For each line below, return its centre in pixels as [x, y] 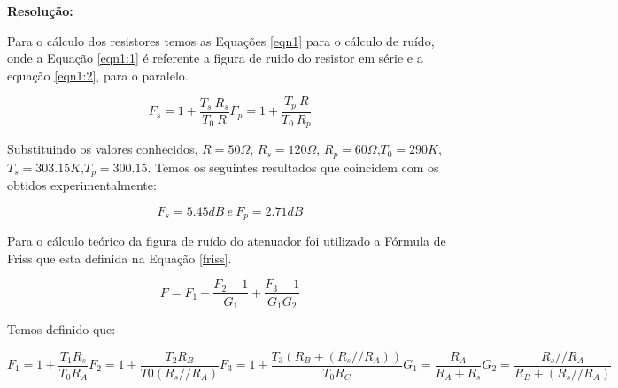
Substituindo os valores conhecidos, [103, 149]
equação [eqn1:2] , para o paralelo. [98, 75]
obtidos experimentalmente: [82, 185]
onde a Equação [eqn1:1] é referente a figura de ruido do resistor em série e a [215, 58]
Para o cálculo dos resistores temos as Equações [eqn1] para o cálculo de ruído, [221, 40]
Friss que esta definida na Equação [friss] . [120, 258]
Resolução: [40, 11]
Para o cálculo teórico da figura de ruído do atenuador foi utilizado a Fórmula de [227, 241]
